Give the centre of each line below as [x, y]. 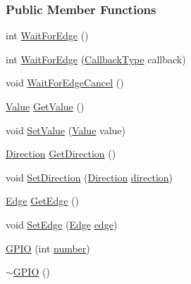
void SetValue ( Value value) [66, 130]
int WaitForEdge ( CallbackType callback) [96, 59]
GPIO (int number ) [48, 248]
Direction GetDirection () [61, 154]
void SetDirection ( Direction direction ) [90, 177]
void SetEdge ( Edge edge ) [62, 224]
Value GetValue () [45, 106]
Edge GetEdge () [42, 201]
